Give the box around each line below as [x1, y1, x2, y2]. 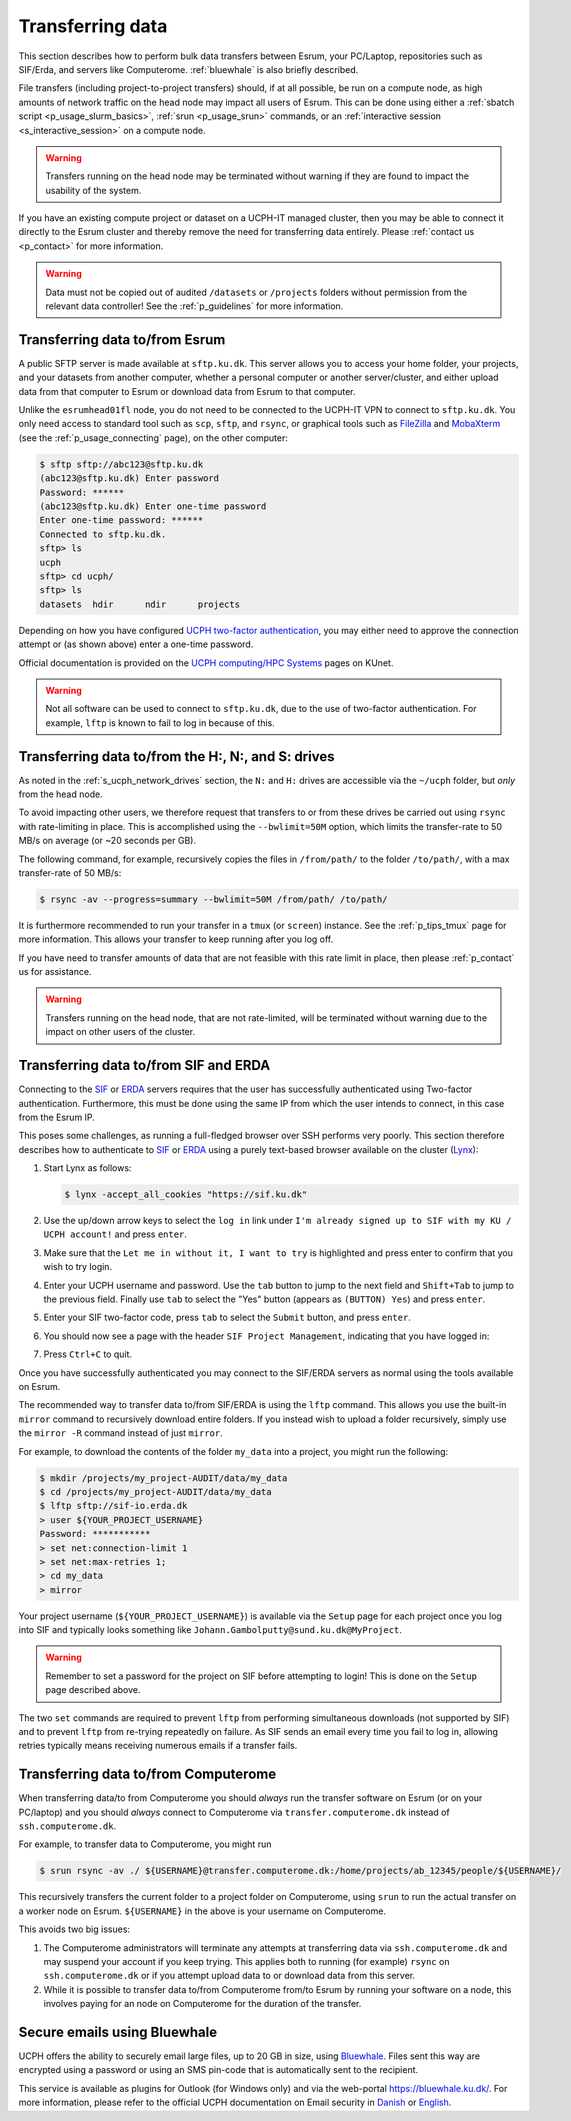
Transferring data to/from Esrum [18, 331, 226, 348]
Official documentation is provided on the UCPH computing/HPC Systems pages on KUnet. [18, 656, 394, 669]
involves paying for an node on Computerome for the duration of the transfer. [43, 1998, 362, 2010]
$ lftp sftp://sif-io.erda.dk [39, 1500, 188, 1512]
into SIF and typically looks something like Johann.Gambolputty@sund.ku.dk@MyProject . [18, 1624, 402, 1636]
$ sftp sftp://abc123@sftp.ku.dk [39, 458, 204, 470]
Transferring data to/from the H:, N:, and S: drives [18, 748, 335, 765]
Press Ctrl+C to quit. [43, 1348, 133, 1360]
